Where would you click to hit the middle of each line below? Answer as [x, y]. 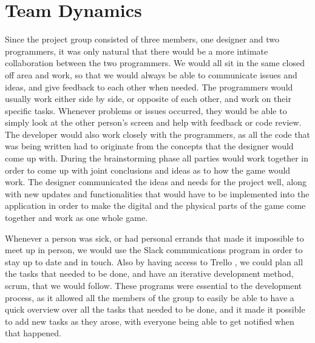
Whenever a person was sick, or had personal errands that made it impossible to [154, 238]
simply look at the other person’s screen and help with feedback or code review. [153, 122]
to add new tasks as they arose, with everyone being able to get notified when [150, 321]
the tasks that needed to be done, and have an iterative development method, [149, 273]
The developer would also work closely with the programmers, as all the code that [157, 134]
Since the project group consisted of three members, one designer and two [142, 39]
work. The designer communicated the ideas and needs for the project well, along [156, 182]
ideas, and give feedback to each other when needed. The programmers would [149, 87]
